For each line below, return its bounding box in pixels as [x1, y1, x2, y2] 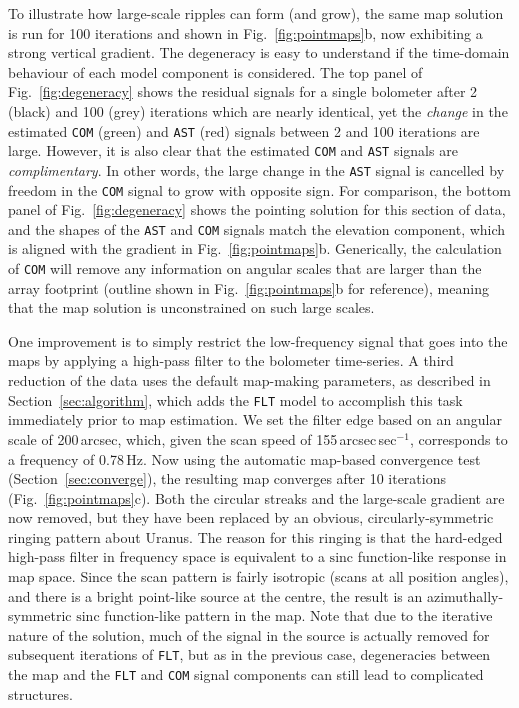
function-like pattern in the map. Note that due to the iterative [104, 605, 493, 626]
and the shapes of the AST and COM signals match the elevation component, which [8, 218, 506, 239]
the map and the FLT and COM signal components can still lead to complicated [8, 664, 484, 685]
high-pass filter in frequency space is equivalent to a [8, 546, 325, 567]
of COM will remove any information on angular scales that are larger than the [8, 258, 482, 279]
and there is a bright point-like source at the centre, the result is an [8, 585, 423, 606]
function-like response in [357, 546, 507, 567]
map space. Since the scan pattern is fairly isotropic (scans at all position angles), [8, 566, 509, 587]
